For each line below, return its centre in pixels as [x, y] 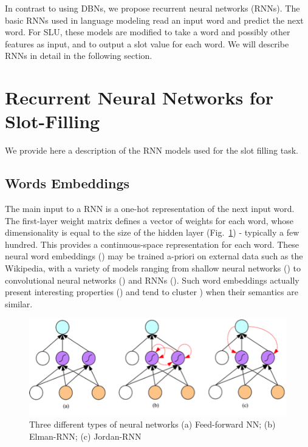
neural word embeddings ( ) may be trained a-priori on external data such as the [154, 256]
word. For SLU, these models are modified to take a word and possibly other [148, 32]
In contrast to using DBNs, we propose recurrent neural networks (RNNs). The [152, 8]
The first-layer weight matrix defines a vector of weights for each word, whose [149, 220]
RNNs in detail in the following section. [79, 56]
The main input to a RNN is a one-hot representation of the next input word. [150, 209]
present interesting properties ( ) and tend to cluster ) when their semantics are [152, 292]
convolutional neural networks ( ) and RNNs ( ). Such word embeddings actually [152, 280]
